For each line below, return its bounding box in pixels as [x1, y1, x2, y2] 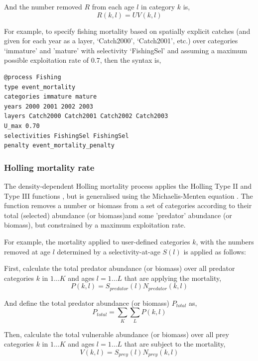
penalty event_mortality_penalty [4, 142, 115, 149]
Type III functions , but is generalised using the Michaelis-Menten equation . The [4, 190, 253, 201]
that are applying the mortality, [124, 272, 222, 283]
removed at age [4, 246, 50, 256]
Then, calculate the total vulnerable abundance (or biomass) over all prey [4, 329, 229, 339]
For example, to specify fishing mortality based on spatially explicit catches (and [4, 25, 251, 36]
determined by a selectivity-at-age [57, 246, 160, 256]
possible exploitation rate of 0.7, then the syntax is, [4, 55, 161, 65]
